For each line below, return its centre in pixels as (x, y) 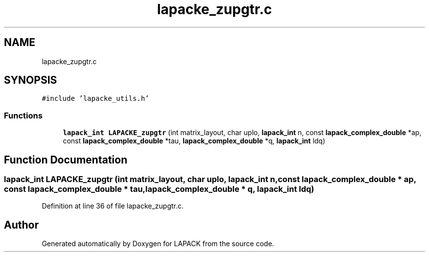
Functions (23, 115)
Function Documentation (66, 160)
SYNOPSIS (31, 80)
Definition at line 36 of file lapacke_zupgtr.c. (113, 206)
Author (21, 225)
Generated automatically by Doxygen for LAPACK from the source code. (158, 244)
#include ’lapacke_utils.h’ (95, 99)
